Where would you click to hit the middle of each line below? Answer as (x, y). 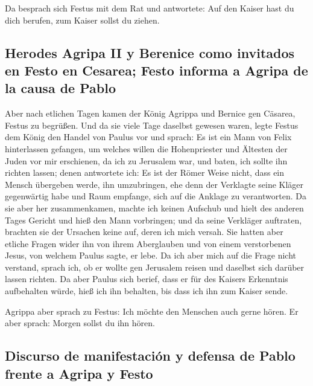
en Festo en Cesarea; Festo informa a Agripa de (156, 70)
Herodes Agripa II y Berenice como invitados (150, 52)
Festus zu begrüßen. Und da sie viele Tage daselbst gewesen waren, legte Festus (152, 125)
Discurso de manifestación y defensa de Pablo (150, 355)
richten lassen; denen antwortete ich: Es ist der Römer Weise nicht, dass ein (145, 172)
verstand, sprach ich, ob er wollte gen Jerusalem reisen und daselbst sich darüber (155, 267)
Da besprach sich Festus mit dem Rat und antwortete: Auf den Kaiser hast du (150, 8)
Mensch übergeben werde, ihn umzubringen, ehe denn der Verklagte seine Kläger (154, 184)
